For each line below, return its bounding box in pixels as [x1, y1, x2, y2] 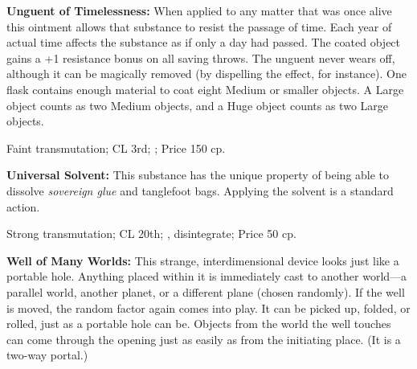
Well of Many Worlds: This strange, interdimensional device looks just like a [6, 252, 399, 269]
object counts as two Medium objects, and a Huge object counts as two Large [6, 96, 389, 113]
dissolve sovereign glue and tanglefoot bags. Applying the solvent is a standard [6, 182, 394, 199]
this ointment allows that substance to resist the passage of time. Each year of [6, 18, 392, 35]
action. [6, 198, 40, 215]
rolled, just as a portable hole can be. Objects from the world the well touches [6, 315, 391, 332]
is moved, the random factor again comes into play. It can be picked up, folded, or [6, 299, 411, 316]
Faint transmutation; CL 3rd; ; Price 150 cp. [6, 139, 226, 156]
